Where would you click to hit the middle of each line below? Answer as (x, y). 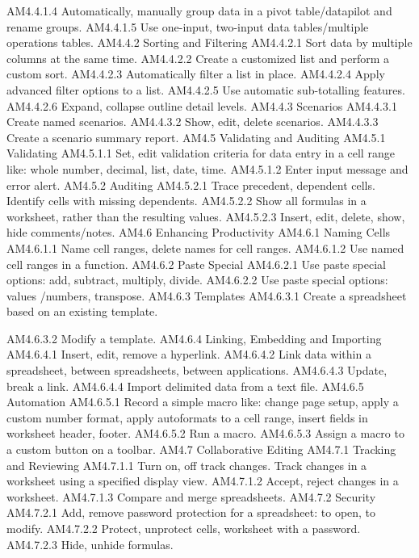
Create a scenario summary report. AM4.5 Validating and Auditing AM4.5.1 (196, 137)
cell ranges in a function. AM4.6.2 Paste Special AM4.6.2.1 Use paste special (196, 264)
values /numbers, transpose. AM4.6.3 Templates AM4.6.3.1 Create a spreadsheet (207, 295)
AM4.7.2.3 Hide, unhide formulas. (90, 544)
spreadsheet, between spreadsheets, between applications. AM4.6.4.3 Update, (197, 370)
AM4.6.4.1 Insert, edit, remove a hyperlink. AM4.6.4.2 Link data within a (189, 354)
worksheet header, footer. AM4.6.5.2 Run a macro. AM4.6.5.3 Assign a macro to (205, 433)
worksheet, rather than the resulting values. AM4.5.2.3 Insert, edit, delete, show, (206, 216)
